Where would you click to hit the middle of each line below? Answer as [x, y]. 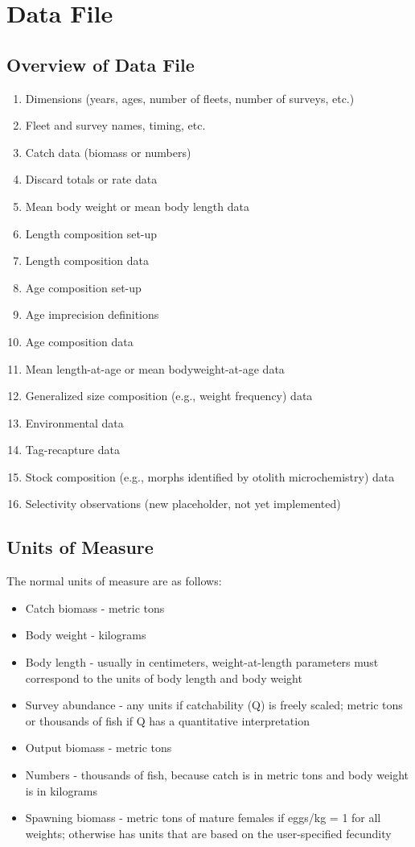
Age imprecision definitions [92, 314]
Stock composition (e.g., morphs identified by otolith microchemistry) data [210, 476]
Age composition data [79, 341]
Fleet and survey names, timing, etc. [115, 125]
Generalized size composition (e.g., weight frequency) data [169, 396]
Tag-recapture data [72, 450]
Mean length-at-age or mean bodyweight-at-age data [155, 368]
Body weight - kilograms [86, 635]
